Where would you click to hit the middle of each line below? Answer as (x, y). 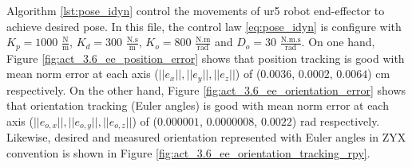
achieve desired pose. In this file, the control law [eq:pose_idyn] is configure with (204, 26)
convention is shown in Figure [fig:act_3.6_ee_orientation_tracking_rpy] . (188, 152)
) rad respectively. (336, 120)
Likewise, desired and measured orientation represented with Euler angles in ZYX (206, 137)
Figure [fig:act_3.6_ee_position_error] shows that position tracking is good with (206, 58)
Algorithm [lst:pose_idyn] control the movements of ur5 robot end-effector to (196, 10)
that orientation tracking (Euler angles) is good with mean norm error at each (198, 105)
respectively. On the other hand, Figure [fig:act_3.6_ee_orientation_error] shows (206, 89)
